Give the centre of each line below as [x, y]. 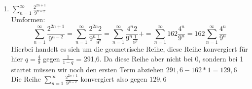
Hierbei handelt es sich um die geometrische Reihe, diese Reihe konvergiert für [129, 49]
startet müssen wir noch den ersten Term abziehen [87, 69]
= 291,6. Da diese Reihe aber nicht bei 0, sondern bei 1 [160, 58]
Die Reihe [26, 79]
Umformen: [28, 19]
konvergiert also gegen [114, 79]
